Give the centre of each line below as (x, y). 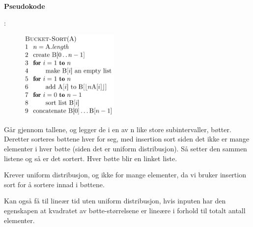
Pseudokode (25, 6)
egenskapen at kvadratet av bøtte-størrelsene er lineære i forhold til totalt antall (125, 211)
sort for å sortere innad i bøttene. (54, 184)
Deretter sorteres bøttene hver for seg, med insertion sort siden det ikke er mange (127, 139)
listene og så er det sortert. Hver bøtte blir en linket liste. (91, 158)
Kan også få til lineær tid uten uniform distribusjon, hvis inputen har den (115, 201)
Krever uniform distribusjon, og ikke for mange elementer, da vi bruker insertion (125, 175)
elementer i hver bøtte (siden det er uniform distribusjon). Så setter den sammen (126, 149)
